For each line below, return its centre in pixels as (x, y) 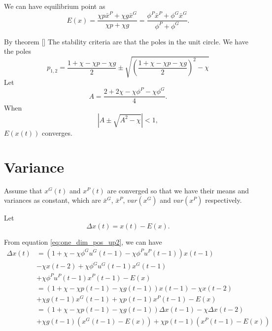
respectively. (223, 200)
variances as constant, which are (52, 200)
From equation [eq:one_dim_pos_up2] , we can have (83, 241)
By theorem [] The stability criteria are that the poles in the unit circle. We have (126, 41)
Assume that (23, 190)
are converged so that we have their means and (178, 190)
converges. (57, 132)
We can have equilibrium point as (55, 6)
